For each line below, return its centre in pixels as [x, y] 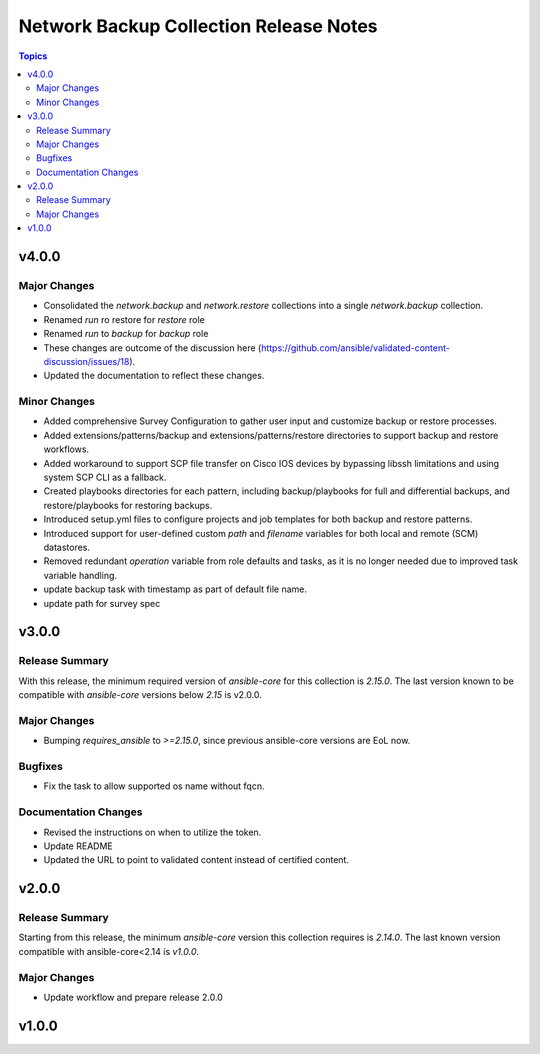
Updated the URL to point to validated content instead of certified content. [196, 860]
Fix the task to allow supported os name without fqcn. [154, 786]
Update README [78, 846]
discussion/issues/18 [86, 361]
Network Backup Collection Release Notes [198, 26]
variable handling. [80, 575]
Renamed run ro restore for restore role [124, 319]
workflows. [66, 449]
